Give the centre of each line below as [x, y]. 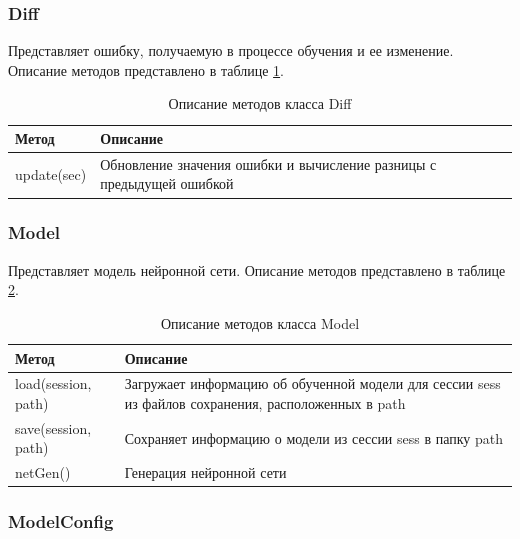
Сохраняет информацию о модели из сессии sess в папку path [314, 437]
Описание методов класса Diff [260, 103]
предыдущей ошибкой [167, 183]
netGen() [43, 472]
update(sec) [51, 173]
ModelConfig [61, 521]
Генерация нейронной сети [205, 472]
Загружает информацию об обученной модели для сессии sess [312, 383]
